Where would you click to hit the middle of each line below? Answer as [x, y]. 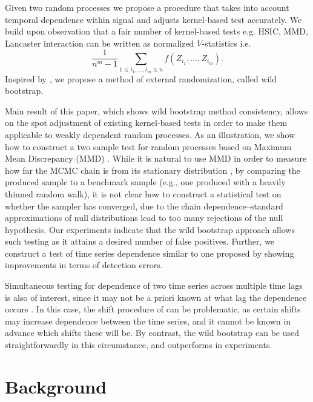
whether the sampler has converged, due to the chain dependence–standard [144, 206]
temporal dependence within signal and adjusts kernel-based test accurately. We [153, 19]
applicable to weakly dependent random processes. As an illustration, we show [150, 134]
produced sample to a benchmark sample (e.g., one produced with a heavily [145, 182]
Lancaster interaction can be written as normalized [100, 43]
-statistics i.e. [226, 43]
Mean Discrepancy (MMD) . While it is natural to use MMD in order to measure [156, 158]
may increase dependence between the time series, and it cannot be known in [148, 321]
